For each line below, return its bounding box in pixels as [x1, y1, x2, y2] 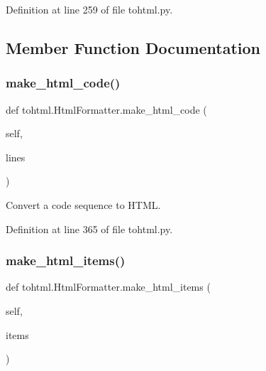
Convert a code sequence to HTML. [6, 197, 161, 212]
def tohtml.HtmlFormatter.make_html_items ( [6, 279, 211, 294]
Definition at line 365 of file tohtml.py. [6, 221, 173, 236]
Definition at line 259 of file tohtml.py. [6, 2, 173, 16]
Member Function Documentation [6, 36, 261, 58]
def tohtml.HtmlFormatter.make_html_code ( [6, 102, 207, 117]
